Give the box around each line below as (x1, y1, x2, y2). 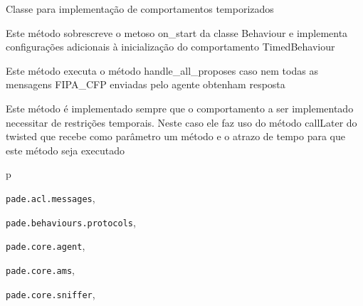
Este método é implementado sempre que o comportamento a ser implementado (6, 100, 354, 115)
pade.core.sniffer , (6, 286, 95, 301)
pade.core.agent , (6, 238, 85, 253)
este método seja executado (6, 142, 125, 157)
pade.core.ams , (6, 262, 75, 277)
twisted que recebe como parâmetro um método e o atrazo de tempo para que (6, 129, 345, 144)
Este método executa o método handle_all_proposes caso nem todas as (6, 63, 318, 78)
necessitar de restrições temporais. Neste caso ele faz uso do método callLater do (6, 115, 357, 130)
